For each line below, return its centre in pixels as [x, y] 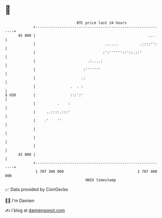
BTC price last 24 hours [102, 23]
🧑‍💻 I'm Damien [20, 201]
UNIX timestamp [101, 180]
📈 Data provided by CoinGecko [37, 189]
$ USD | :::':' [44, 95]
